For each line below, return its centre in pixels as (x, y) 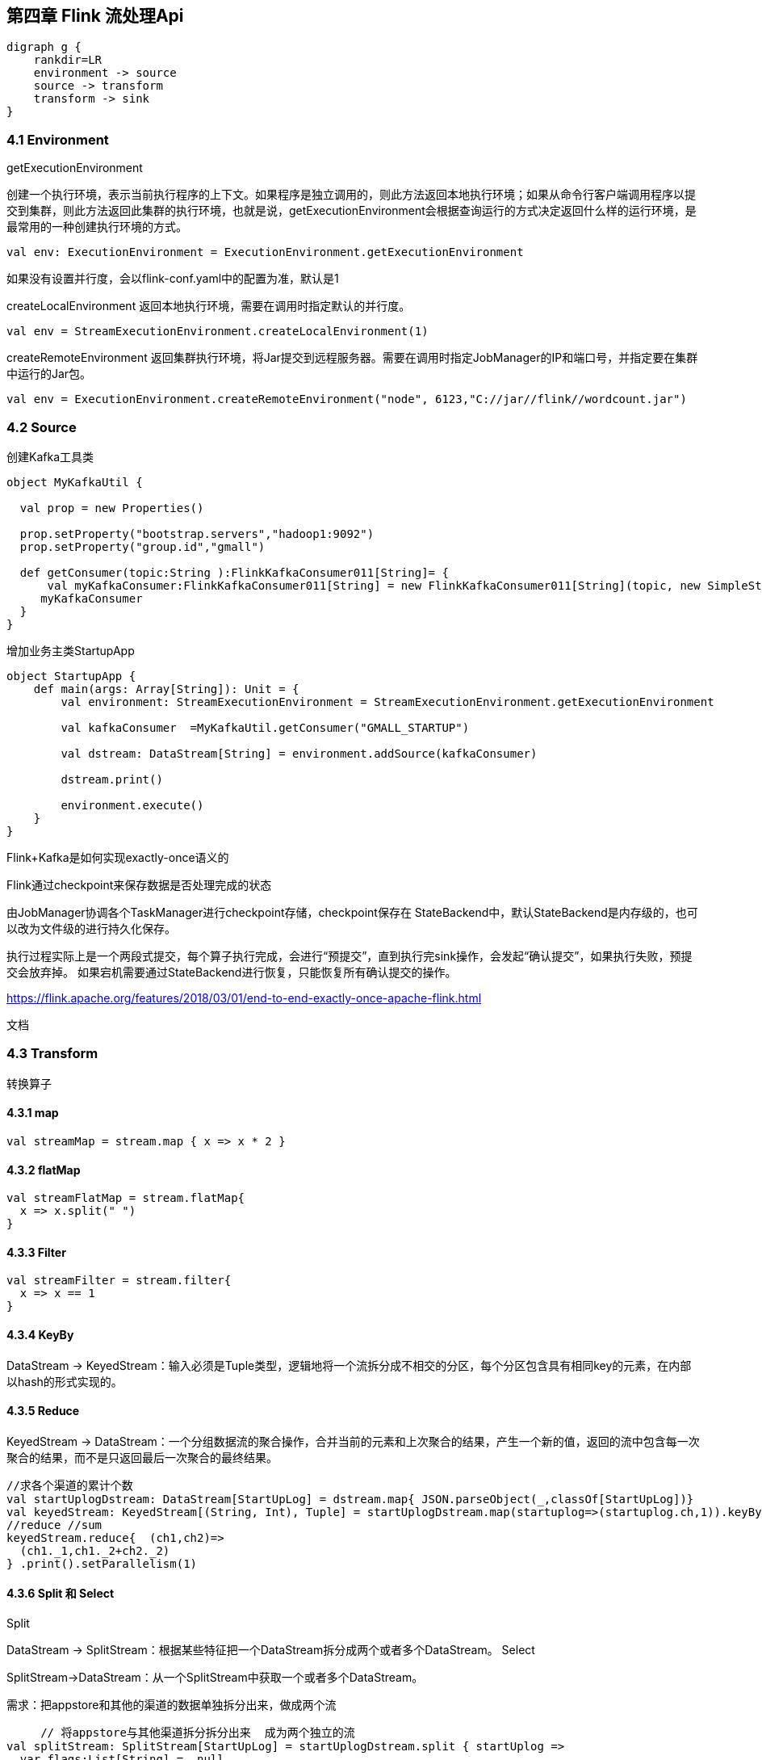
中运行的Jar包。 (49, 374)
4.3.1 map (33, 1113)
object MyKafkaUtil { (75, 482)
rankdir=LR (68, 60)
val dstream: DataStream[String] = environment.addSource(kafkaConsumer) (299, 753)
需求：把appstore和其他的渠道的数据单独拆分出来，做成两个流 (172, 1704)
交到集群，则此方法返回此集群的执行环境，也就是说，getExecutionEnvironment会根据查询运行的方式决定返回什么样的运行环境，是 (352, 211)
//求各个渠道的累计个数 (70, 1485)
